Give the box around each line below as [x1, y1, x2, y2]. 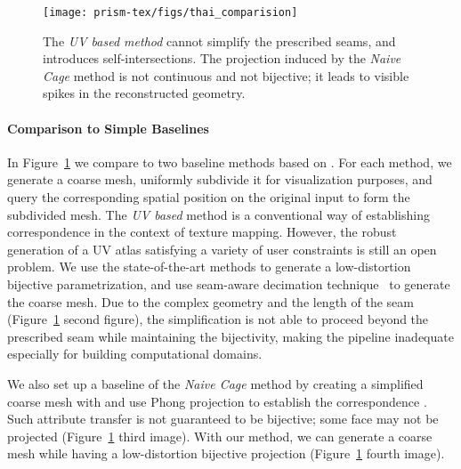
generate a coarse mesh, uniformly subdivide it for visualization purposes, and [7, 170, 433, 189]
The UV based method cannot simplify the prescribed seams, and [43, 31, 396, 50]
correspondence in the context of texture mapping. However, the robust [7, 222, 397, 241]
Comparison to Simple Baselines [7, 118, 209, 137]
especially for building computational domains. [7, 344, 263, 363]
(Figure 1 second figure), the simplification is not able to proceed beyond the [7, 310, 429, 328]
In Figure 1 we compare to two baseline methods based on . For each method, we [7, 152, 452, 171]
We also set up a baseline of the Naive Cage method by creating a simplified [7, 374, 424, 392]
